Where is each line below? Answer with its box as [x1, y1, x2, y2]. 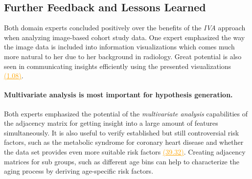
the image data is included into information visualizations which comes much [4, 42, 235, 52]
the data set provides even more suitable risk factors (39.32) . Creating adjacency [4, 146, 246, 157]
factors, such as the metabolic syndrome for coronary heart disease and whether [4, 137, 244, 147]
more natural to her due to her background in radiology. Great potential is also [4, 51, 242, 61]
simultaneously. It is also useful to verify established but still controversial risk [4, 127, 239, 137]
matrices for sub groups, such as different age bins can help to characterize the [4, 156, 239, 166]
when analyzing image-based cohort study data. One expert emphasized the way [4, 32, 245, 42]
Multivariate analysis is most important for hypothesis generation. [4, 89, 233, 100]
